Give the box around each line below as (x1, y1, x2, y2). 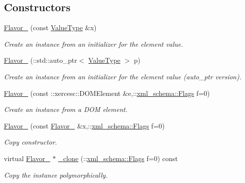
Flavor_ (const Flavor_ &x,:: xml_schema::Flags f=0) (4, 120, 165, 130)
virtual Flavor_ (4, 153, 51, 163)
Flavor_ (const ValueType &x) (4, 22, 97, 33)
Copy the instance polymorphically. (4, 169, 108, 180)
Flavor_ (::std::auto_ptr (4, 55, 77, 65)
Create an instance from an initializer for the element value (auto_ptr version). (4, 71, 242, 81)
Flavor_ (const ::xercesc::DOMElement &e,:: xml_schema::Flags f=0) (4, 88, 210, 98)
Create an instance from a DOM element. (4, 104, 128, 114)
